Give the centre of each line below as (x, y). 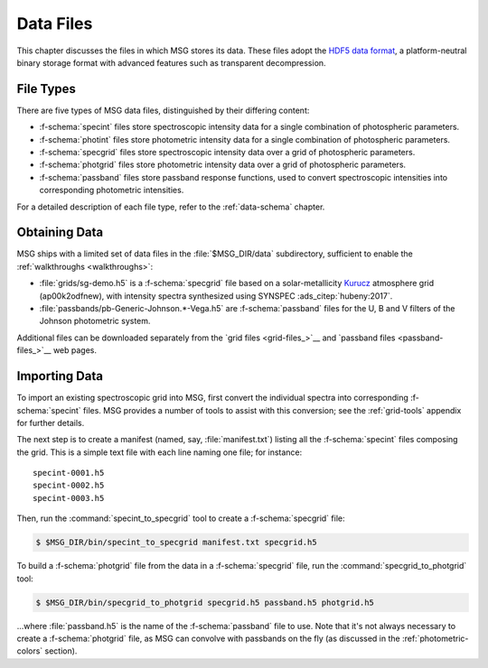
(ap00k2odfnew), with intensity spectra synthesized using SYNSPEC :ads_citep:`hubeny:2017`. (216, 296)
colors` (30, 651)
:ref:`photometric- (436, 638)
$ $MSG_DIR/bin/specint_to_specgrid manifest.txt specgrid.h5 (176, 543)
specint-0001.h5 (69, 473)
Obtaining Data (60, 232)
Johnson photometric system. (95, 321)
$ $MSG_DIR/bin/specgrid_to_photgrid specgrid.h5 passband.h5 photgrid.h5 (205, 602)
